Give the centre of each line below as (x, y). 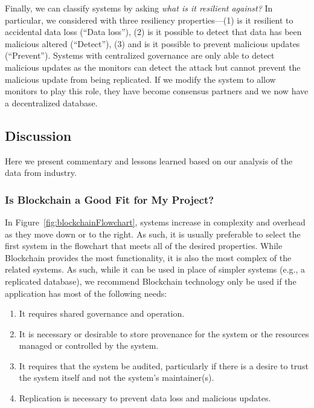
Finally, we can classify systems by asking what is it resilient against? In (139, 8)
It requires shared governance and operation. (102, 313)
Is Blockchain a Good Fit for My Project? (110, 199)
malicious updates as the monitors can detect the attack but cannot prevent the (153, 67)
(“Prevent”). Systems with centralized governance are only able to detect (140, 55)
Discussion (38, 135)
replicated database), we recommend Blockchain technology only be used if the (151, 281)
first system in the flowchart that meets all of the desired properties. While (144, 246)
